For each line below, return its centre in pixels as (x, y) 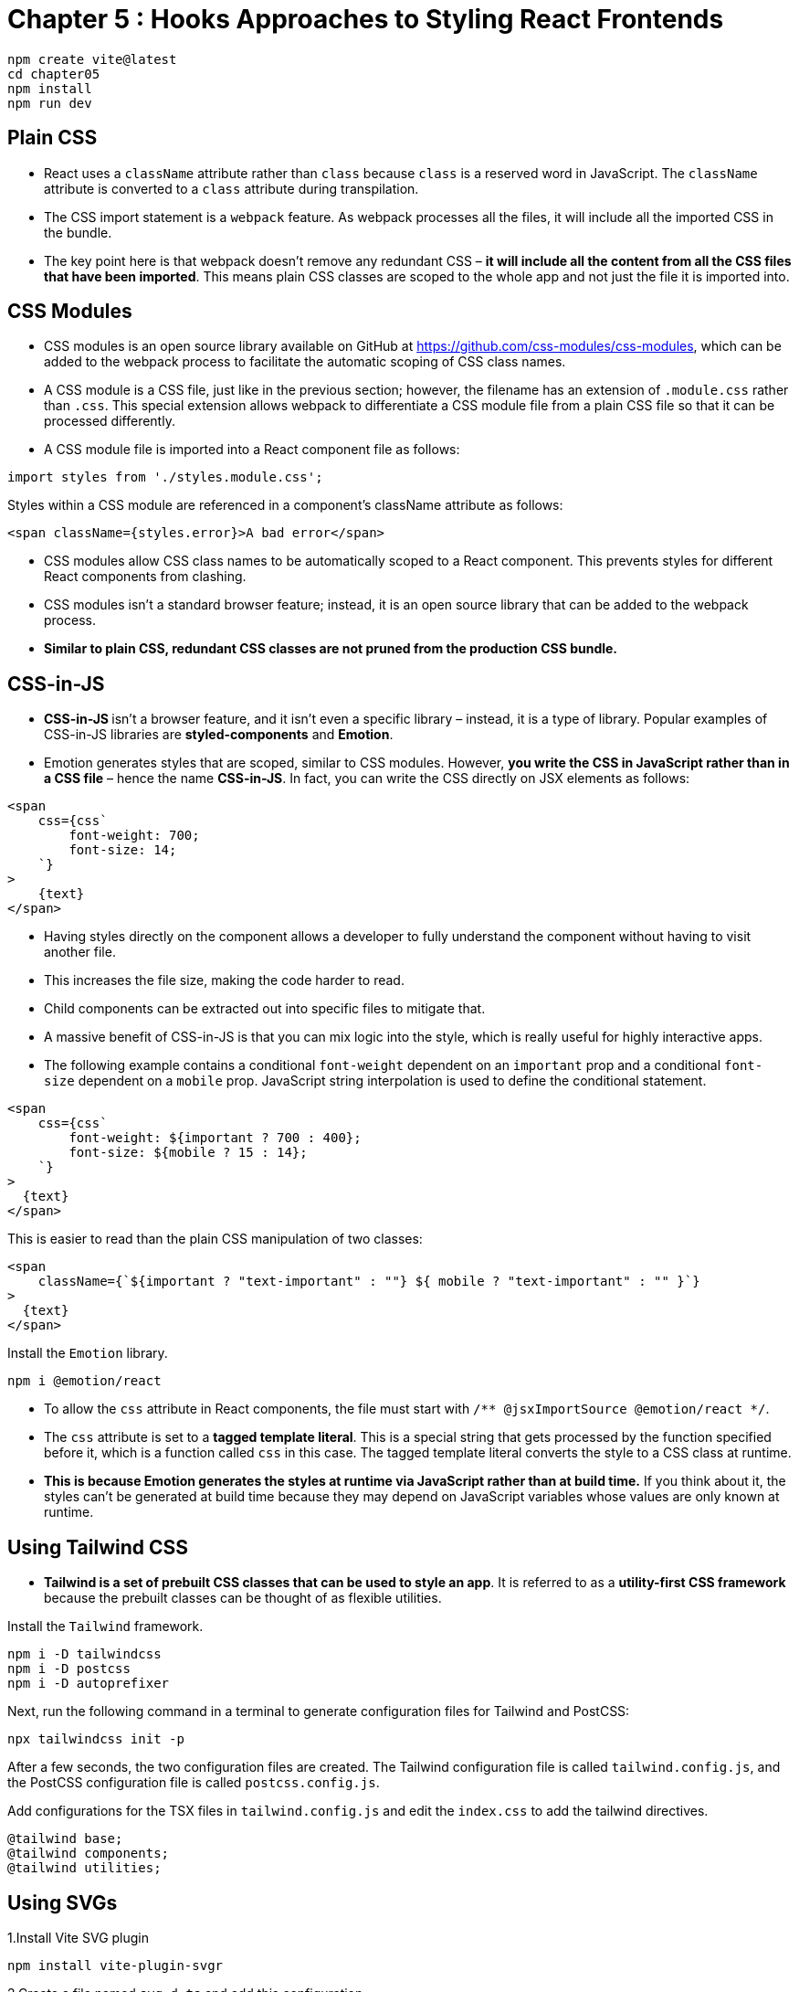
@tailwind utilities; (84, 1868)
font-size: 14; (123, 850)
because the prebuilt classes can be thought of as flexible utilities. (243, 1598)
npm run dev (50, 103)
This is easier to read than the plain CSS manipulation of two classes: (215, 1239)
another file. (80, 952)
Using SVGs (63, 1902)
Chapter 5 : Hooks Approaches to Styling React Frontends (366, 19)
